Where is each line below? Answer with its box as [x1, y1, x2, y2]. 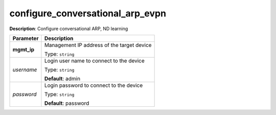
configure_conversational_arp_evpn [9, 8, 166, 19]
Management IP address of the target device [44, 41, 152, 49]
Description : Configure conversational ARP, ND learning [9, 26, 128, 32]
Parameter [12, 35, 39, 42]
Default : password [44, 100, 89, 107]
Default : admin [44, 75, 81, 82]
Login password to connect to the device [44, 82, 143, 89]
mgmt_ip [12, 46, 35, 53]
